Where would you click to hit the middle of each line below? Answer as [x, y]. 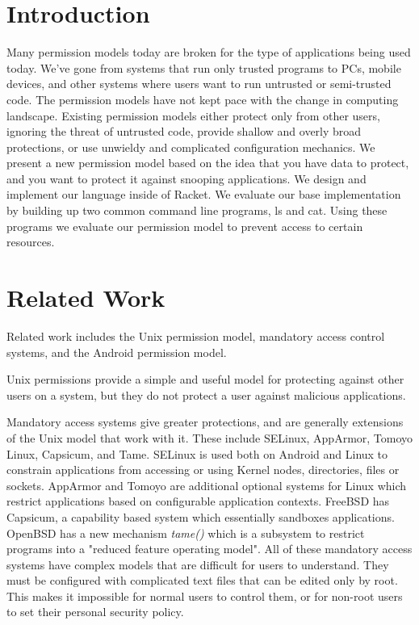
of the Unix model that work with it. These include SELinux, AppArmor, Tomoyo [210, 437]
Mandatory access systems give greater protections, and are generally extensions [205, 422]
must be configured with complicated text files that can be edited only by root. [202, 580]
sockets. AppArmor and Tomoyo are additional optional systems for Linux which [207, 485]
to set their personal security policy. [95, 612]
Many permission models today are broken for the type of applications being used [209, 52]
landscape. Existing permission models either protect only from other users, [193, 115]
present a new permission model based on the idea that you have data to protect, [208, 163]
